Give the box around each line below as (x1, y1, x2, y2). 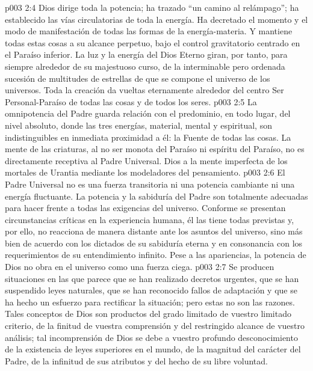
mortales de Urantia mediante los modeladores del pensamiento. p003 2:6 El (5, 166, 285, 179)
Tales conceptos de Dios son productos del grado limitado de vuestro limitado (5, 307, 291, 320)
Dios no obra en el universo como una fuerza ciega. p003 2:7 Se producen (5, 260, 274, 273)
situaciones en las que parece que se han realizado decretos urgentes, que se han (5, 272, 299, 284)
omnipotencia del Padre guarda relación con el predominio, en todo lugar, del (5, 107, 291, 120)
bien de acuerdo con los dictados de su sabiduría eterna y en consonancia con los (5, 236, 303, 249)
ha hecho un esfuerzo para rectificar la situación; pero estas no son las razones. (5, 295, 295, 308)
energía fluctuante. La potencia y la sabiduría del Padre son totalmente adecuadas (5, 189, 308, 202)
